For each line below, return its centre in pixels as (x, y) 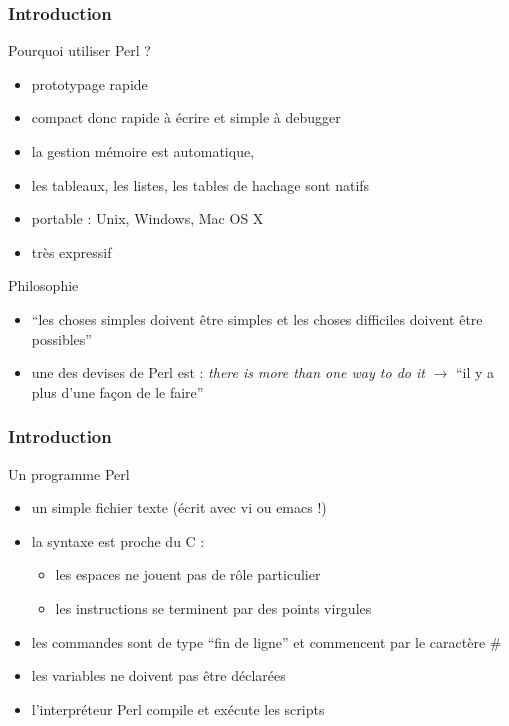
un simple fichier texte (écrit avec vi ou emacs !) (179, 507)
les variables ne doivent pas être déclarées (158, 675)
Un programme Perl (69, 473)
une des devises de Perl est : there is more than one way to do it (228, 372)
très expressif (71, 251)
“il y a (475, 372)
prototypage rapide (89, 83)
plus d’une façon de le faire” (117, 391)
